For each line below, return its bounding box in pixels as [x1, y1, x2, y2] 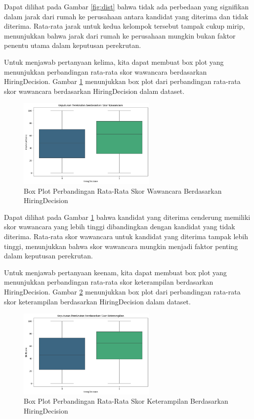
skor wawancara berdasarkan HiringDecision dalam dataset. [4, 85, 185, 96]
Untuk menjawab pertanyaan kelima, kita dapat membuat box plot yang [4, 56, 224, 67]
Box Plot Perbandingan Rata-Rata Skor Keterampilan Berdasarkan [24, 396, 228, 406]
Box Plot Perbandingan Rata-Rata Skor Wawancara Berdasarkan [24, 185, 222, 196]
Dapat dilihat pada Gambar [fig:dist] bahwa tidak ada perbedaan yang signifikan [4, 1, 249, 11]
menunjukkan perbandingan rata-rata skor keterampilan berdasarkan [4, 277, 213, 287]
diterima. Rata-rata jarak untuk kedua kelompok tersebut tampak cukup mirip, [4, 21, 245, 31]
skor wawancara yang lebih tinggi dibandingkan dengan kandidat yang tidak [4, 221, 235, 232]
